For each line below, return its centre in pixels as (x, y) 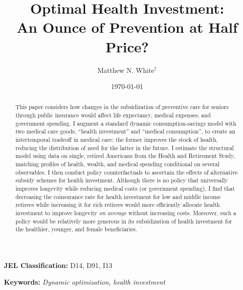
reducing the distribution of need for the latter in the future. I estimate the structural (125, 147)
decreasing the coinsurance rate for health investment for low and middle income (118, 196)
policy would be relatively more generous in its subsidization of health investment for (124, 221)
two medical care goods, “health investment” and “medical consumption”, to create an (125, 131)
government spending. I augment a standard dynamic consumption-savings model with (126, 123)
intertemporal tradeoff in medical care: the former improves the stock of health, (117, 140)
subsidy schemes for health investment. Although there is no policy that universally (122, 180)
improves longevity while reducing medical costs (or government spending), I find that (125, 189)
